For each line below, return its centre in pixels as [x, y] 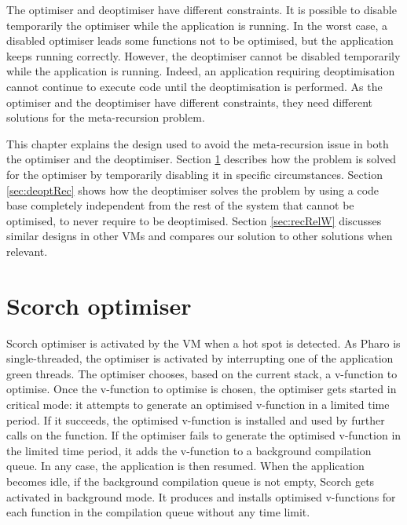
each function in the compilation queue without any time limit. [158, 512]
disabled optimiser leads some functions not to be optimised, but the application [200, 40]
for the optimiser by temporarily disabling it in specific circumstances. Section [194, 174]
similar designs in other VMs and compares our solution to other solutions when [200, 236]
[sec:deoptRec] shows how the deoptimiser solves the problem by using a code [193, 190]
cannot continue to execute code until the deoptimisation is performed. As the [194, 86]
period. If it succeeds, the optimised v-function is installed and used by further [196, 419]
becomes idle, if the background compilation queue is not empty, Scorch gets [191, 481]
